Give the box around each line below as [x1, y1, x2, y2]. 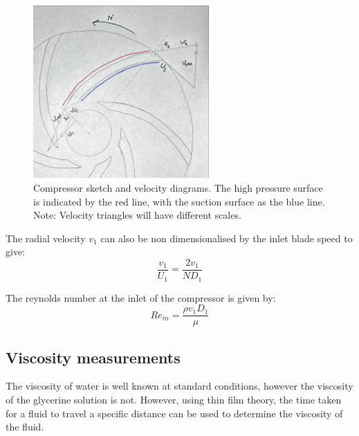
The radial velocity [6, 230, 86, 245]
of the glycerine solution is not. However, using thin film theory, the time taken [6, 392, 342, 406]
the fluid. [6, 419, 44, 434]
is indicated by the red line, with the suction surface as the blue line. [33, 194, 325, 208]
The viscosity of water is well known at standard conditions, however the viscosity [6, 379, 353, 393]
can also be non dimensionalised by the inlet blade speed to [100, 230, 353, 245]
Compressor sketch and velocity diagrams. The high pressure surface [33, 181, 323, 195]
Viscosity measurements [6, 346, 181, 367]
